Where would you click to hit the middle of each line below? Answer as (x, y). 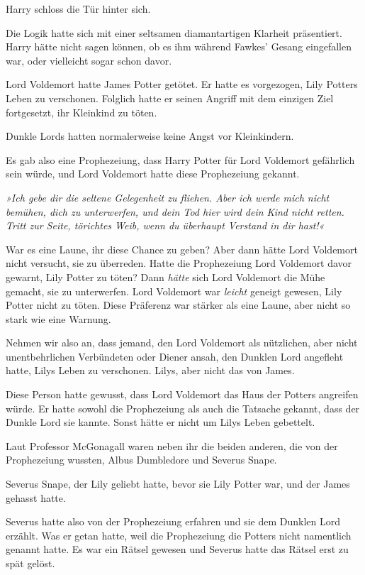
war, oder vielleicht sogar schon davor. (89, 60)
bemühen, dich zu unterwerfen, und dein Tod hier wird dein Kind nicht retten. (175, 211)
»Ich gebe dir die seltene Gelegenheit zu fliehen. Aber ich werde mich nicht (168, 197)
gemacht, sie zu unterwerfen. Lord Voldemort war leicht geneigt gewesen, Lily (174, 291)
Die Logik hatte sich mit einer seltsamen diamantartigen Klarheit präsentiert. (174, 32)
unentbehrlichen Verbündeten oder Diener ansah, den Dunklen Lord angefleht (175, 356)
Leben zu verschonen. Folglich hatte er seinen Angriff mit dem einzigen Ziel (170, 98)
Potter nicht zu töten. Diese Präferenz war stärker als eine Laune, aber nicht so (178, 305)
